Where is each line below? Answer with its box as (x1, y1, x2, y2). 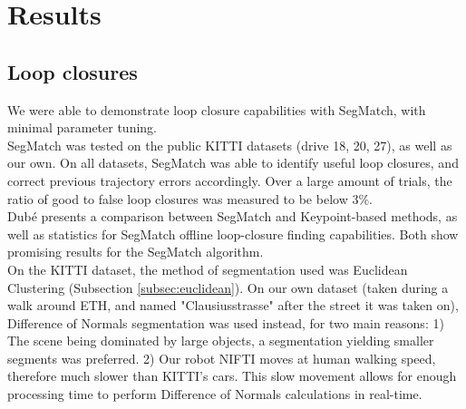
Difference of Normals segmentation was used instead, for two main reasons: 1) (7, 313, 444, 332)
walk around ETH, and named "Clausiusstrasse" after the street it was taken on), (7, 296, 459, 315)
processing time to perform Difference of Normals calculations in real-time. (7, 385, 422, 404)
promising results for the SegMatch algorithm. (7, 242, 264, 261)
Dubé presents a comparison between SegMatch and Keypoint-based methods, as (7, 207, 458, 226)
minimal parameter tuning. (7, 118, 157, 137)
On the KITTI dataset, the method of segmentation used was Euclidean (7, 259, 408, 278)
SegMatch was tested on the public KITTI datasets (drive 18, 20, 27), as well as (7, 135, 452, 154)
